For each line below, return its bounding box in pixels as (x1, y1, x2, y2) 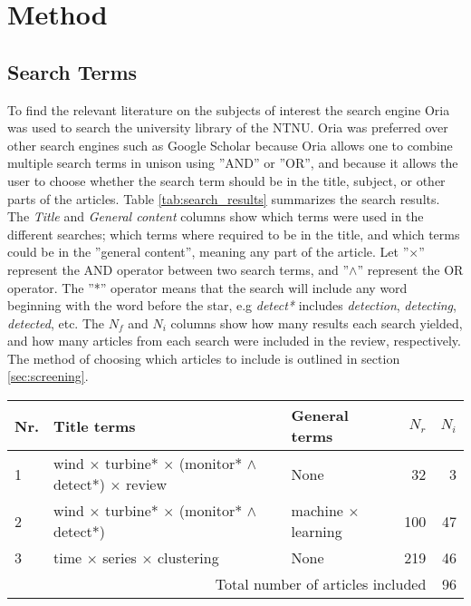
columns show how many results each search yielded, (170, 313, 463, 332)
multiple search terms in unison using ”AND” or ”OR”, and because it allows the (7, 153, 458, 172)
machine (291, 500, 343, 522)
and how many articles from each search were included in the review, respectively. (7, 331, 461, 350)
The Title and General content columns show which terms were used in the (7, 207, 424, 226)
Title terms (53, 415, 136, 436)
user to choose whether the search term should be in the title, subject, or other (7, 171, 446, 190)
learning (291, 521, 342, 542)
